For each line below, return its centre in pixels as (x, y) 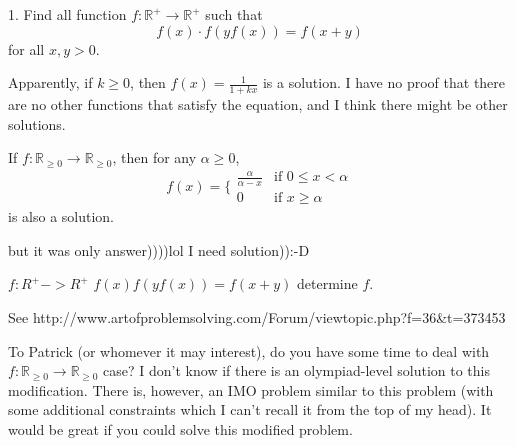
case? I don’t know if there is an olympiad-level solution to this (296, 370)
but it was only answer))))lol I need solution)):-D (159, 249)
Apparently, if (50, 82)
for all (26, 48)
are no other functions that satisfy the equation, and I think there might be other (258, 104)
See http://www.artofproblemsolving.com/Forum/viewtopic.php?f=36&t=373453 (257, 316)
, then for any (154, 157)
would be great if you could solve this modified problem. (180, 428)
